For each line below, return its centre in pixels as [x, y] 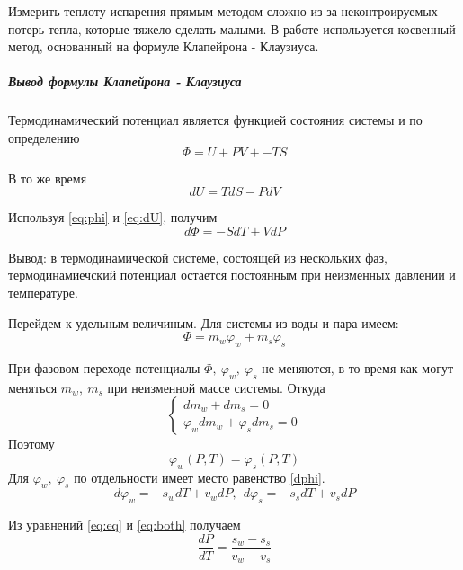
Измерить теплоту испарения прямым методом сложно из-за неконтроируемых [223, 11]
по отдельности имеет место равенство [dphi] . [200, 477]
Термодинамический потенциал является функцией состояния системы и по [215, 120]
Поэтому [31, 444]
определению [44, 137]
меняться [33, 387]
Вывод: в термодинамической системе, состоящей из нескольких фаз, [198, 257]
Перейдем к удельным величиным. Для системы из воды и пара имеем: [204, 322]
